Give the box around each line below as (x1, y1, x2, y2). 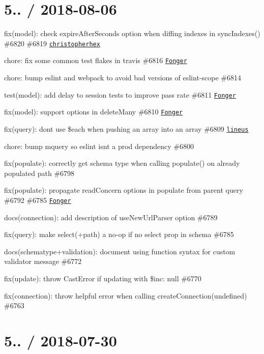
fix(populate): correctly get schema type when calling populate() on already (4, 158, 240, 168)
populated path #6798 (4, 167, 75, 178)
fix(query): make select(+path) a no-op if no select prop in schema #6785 (4, 229, 234, 240)
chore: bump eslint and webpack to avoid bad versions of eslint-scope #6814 (4, 72, 241, 83)
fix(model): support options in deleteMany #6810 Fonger (4, 106, 183, 117)
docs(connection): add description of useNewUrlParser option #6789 (4, 212, 218, 222)
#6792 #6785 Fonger (4, 194, 71, 205)
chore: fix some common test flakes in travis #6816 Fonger (4, 55, 187, 66)
